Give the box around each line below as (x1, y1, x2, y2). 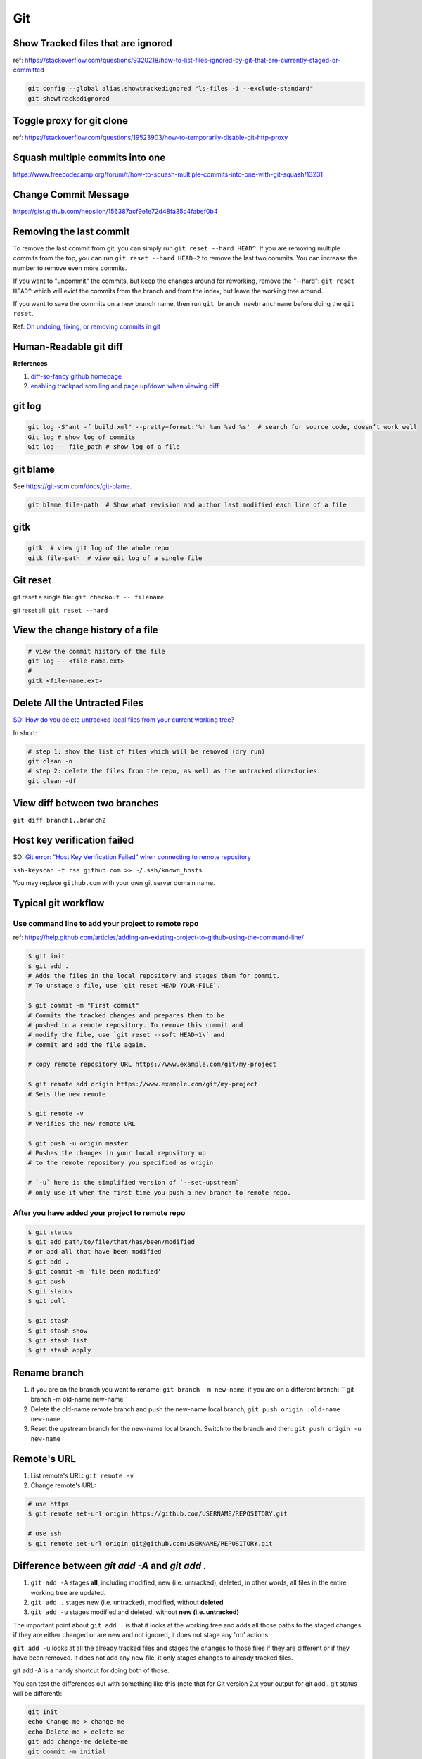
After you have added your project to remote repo (13, 1207, 186, 1217)
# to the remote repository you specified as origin (27, 1159, 214, 1167)
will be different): (13, 1689, 63, 1698)
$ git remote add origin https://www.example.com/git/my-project (27, 1080, 258, 1088)
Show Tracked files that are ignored (13, 37, 172, 49)
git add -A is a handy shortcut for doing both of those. (13, 1666, 170, 1675)
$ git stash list (27, 1336, 88, 1344)
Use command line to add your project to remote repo (13, 918, 199, 928)
